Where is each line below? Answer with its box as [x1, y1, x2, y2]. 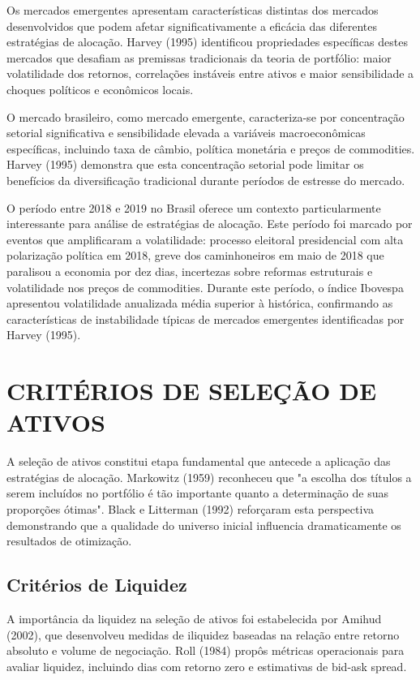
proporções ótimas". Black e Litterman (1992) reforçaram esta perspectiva [6, 500, 374, 517]
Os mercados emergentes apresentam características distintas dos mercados [6, 2, 379, 18]
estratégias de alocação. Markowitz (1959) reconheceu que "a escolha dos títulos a [6, 468, 412, 485]
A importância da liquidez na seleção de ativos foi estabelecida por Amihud [6, 609, 382, 626]
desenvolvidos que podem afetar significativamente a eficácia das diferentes [6, 17, 377, 34]
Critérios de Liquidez [6, 572, 187, 597]
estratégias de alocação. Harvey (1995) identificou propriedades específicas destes [6, 33, 408, 50]
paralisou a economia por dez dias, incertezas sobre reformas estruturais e [6, 262, 373, 279]
